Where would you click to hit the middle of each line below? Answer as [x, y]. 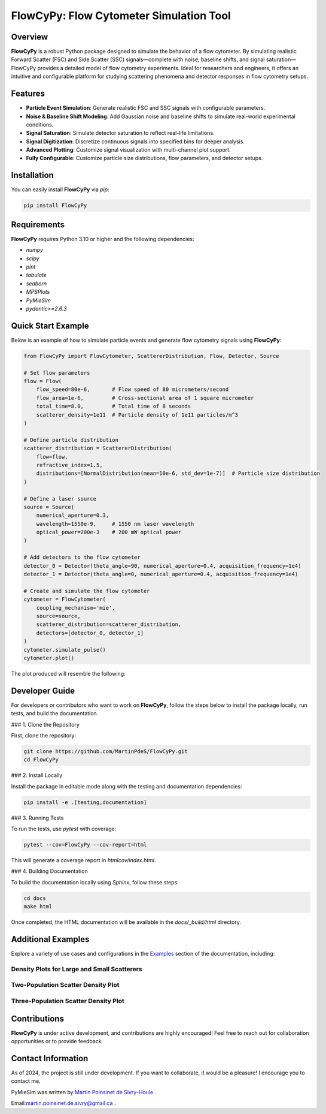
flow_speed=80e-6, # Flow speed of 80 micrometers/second [132, 389]
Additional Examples [50, 939]
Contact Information [50, 1058]
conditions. [40, 124]
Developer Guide [43, 690]
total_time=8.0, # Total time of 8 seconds [114, 407]
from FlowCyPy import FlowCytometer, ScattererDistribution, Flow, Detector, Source [151, 356]
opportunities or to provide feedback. [57, 1041]
